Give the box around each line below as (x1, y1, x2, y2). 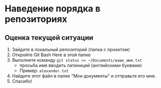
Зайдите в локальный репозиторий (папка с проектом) (12, 47, 130, 52)
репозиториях (5, 13, 67, 25)
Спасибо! (12, 78, 33, 84)
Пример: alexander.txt (19, 68, 69, 74)
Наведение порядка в (5, 3, 101, 14)
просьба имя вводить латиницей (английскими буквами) (19, 63, 142, 68)
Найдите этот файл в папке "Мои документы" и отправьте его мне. (12, 73, 156, 79)
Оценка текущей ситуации (5, 33, 94, 42)
